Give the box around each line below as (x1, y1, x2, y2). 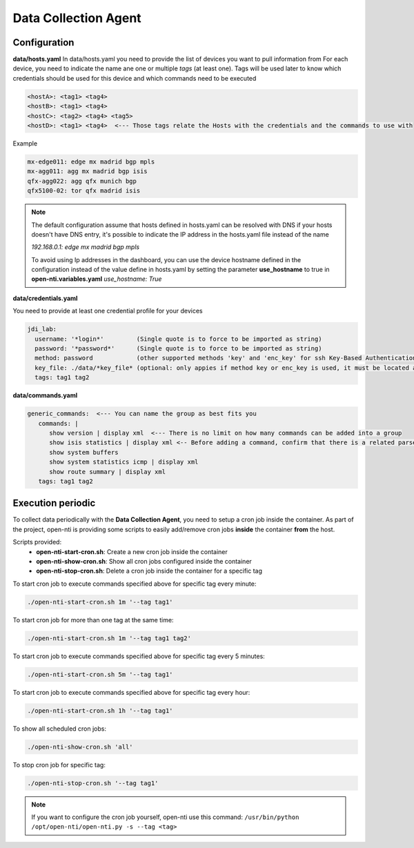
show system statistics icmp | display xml (49, 458, 199, 466)
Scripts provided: (12, 538, 62, 546)
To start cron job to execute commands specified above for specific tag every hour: (12, 688, 250, 696)
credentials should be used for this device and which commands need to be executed (12, 74, 257, 82)
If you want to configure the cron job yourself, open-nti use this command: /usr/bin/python (31, 813, 299, 821)
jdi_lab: (27, 325, 57, 333)
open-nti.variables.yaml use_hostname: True (31, 275, 162, 283)
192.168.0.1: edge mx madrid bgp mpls (31, 243, 140, 251)
